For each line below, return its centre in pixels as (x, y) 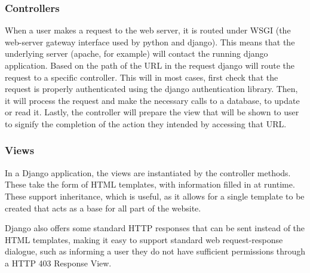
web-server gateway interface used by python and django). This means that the (150, 42)
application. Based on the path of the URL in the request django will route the (150, 65)
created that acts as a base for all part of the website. (103, 208)
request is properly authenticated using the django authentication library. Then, (151, 89)
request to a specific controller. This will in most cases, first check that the (142, 77)
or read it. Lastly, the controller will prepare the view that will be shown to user (152, 112)
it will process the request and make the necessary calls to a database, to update (152, 100)
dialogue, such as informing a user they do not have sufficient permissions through (155, 251)
